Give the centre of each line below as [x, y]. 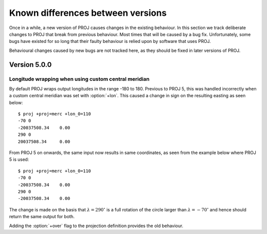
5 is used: [19, 159]
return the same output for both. [42, 217]
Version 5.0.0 [30, 64]
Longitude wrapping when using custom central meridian [79, 79]
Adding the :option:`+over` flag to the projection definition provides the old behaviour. [96, 226]
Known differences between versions [88, 13]
